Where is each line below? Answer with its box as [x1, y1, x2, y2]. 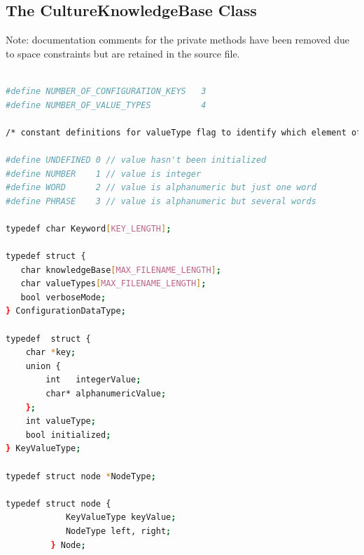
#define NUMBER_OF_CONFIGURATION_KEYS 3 [6, 86, 206, 96]
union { [25, 361, 61, 371]
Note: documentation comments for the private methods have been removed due [6, 32, 350, 47]
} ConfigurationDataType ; [6, 306, 126, 316]
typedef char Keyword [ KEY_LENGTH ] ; [6, 223, 171, 234]
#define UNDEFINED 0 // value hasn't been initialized [6, 154, 267, 165]
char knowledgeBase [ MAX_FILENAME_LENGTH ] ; [20, 265, 221, 275]
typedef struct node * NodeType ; [6, 471, 156, 481]
